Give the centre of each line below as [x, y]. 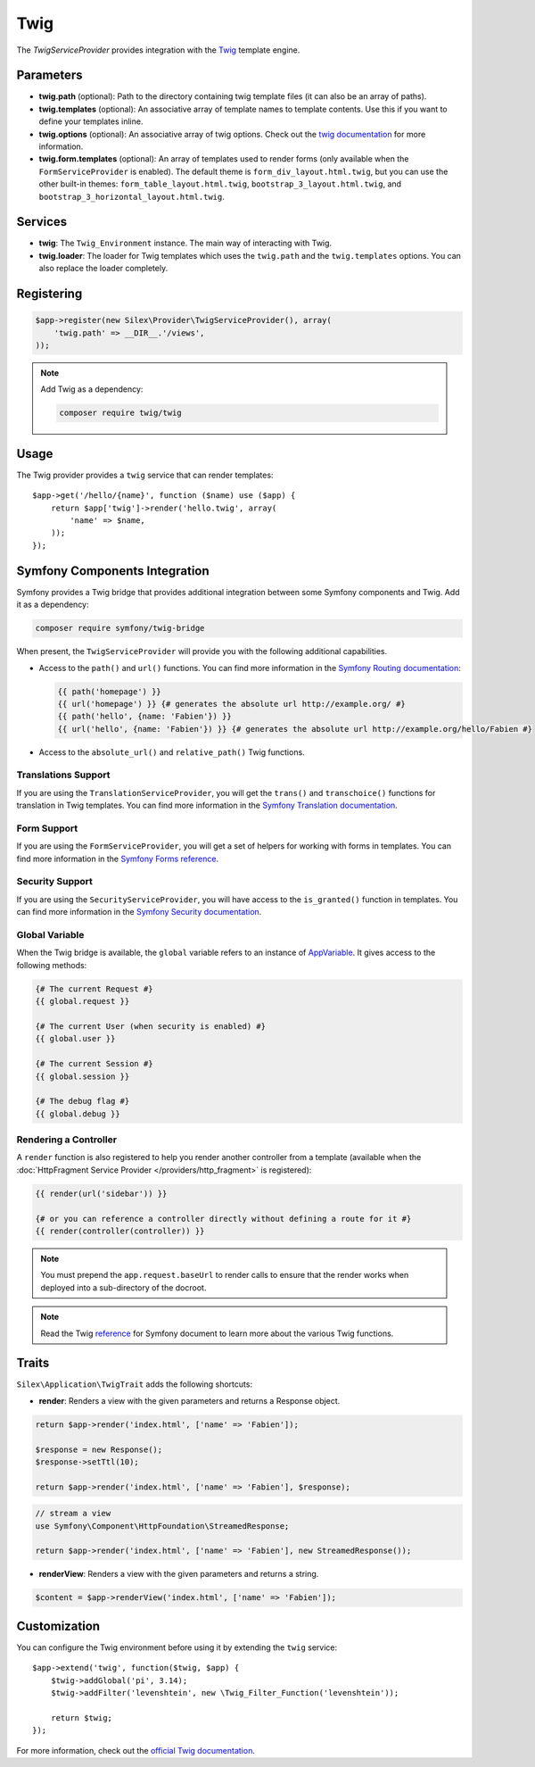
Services [42, 222]
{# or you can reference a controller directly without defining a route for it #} [223, 1219]
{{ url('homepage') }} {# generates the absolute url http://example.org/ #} [231, 704]
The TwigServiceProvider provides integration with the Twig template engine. [158, 50]
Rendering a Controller [67, 1140]
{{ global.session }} [82, 1076]
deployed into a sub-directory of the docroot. [123, 1287]
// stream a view [73, 1514]
